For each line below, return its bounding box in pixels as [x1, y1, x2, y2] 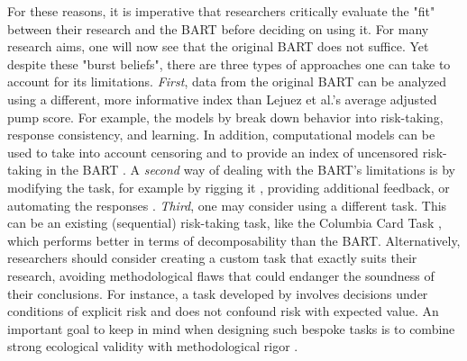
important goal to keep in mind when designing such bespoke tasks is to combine [7, 319, 455, 338]
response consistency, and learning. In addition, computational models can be [7, 125, 435, 144]
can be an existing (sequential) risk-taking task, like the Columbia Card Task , [7, 213, 442, 232]
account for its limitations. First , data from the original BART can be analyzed [7, 72, 446, 91]
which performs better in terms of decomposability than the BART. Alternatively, [7, 230, 461, 249]
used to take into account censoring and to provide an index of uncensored [7, 142, 419, 161]
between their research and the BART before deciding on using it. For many [7, 19, 429, 38]
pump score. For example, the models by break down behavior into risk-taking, [7, 107, 444, 126]
